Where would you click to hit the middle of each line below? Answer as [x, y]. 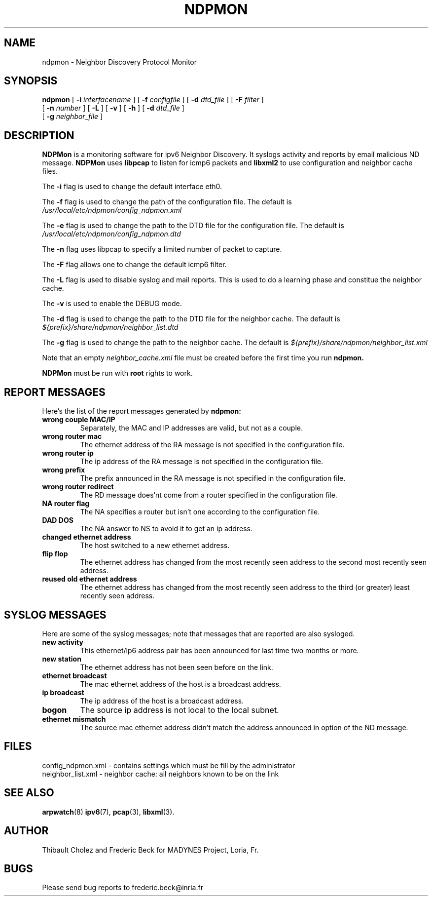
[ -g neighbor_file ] [72, 117]
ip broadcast [63, 692]
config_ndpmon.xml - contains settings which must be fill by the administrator [169, 765]
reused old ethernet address [90, 579]
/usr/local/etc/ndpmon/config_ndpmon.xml [112, 210]
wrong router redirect [78, 487]
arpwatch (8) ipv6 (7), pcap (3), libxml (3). [108, 812]
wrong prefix [64, 470]
